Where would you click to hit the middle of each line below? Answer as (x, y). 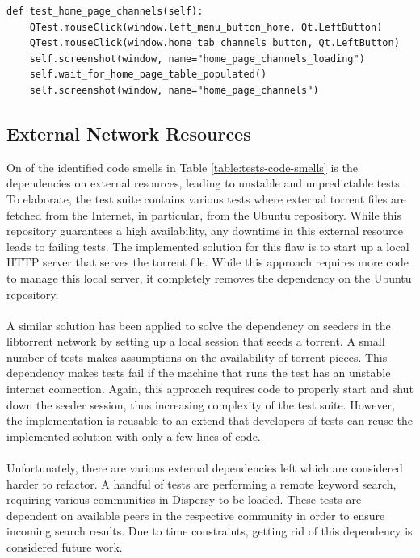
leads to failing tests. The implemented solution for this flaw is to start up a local (208, 246)
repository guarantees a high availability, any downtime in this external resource (205, 231)
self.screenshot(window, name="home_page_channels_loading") (197, 59)
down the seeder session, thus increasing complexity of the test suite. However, (201, 404)
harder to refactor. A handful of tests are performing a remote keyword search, (202, 483)
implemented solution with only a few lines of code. (134, 436)
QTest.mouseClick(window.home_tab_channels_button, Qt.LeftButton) (214, 43)
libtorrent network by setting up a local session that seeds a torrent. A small (196, 341)
